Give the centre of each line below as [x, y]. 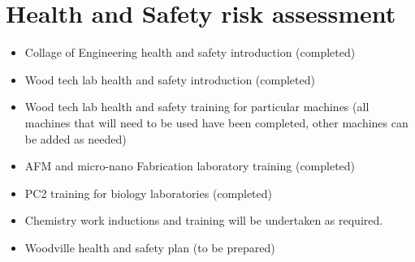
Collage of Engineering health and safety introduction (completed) [190, 52]
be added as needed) [76, 138]
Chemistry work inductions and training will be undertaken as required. [204, 220]
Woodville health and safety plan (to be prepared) [150, 247]
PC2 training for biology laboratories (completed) [148, 193]
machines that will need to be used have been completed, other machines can [216, 122]
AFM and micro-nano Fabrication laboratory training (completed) [190, 166]
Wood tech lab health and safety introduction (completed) [170, 79]
